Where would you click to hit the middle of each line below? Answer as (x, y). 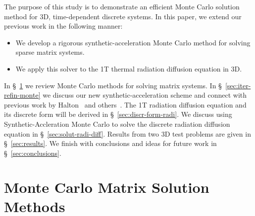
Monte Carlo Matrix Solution (107, 187)
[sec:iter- (238, 85)
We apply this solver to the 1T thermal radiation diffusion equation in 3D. (129, 68)
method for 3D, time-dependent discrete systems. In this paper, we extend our (123, 16)
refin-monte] (22, 95)
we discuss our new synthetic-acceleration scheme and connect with (145, 95)
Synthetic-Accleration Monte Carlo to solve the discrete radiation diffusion (117, 124)
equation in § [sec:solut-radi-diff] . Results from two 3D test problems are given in (127, 133)
